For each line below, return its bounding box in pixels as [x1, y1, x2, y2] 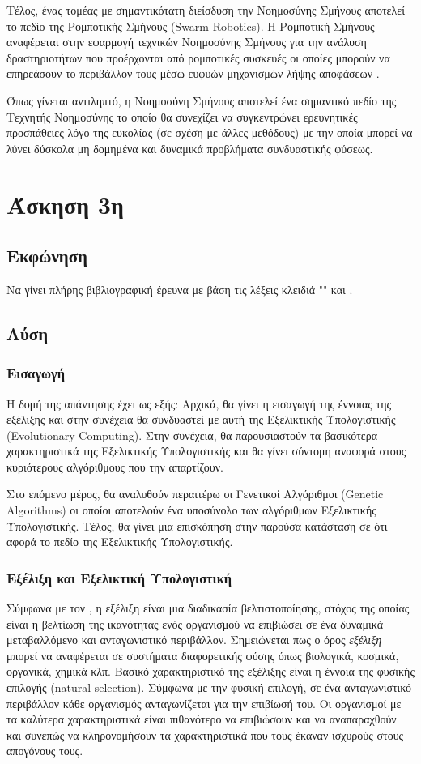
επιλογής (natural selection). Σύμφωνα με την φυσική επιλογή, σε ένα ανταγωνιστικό [6, 679, 412, 696]
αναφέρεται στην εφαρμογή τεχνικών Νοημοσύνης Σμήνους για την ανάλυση [6, 33, 367, 50]
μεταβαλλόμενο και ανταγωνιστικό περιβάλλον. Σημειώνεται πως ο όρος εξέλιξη [6, 631, 382, 648]
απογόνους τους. [6, 742, 83, 759]
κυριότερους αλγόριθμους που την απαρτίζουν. [6, 458, 223, 475]
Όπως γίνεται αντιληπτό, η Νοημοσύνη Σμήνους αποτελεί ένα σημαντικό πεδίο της [6, 92, 397, 109]
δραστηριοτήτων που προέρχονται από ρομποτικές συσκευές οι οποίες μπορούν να [6, 49, 390, 66]
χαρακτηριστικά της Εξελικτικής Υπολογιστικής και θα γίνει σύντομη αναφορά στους [6, 442, 406, 459]
